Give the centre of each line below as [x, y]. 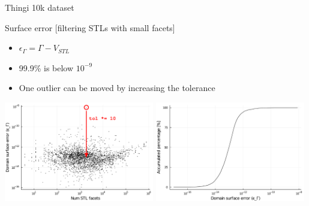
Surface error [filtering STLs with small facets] [90, 27]
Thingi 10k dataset [40, 7]
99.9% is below [46, 67]
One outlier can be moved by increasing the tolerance [117, 88]
